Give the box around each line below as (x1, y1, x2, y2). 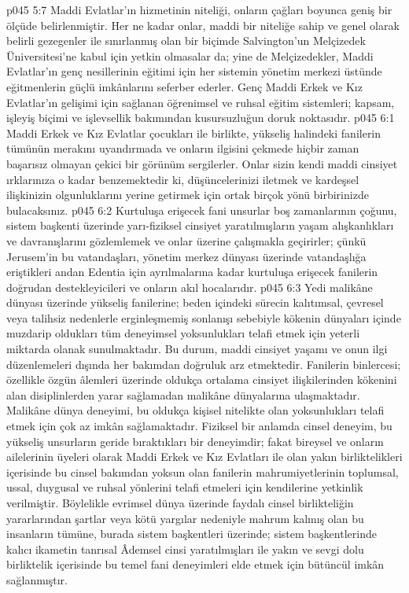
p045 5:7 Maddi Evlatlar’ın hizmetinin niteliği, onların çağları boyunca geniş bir (6, 2, 392, 17)
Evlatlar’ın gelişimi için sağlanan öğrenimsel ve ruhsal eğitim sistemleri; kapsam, (6, 94, 395, 110)
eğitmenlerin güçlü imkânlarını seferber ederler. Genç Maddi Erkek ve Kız (6, 78, 363, 94)
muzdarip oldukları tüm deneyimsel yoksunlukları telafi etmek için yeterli (6, 325, 360, 341)
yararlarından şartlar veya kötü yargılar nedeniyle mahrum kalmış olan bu (6, 510, 364, 526)
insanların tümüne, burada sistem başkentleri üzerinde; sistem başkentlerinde (6, 525, 377, 542)
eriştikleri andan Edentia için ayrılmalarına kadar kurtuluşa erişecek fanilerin (6, 263, 378, 280)
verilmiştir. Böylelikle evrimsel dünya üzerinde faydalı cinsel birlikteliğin (6, 495, 354, 510)
